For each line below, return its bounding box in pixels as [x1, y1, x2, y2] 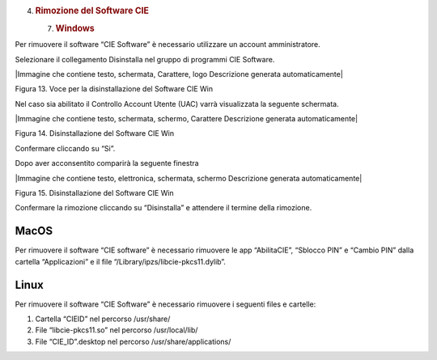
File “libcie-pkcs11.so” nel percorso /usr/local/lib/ [35, 325, 198, 335]
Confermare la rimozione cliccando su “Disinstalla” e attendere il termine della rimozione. [15, 203, 312, 213]
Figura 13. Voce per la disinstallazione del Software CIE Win [15, 84, 214, 94]
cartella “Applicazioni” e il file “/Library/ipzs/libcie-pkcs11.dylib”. [15, 256, 227, 266]
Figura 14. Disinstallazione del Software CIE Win [15, 129, 174, 138]
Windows [55, 23, 95, 34]
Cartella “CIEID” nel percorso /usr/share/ [35, 314, 171, 324]
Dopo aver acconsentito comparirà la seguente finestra [15, 159, 199, 168]
